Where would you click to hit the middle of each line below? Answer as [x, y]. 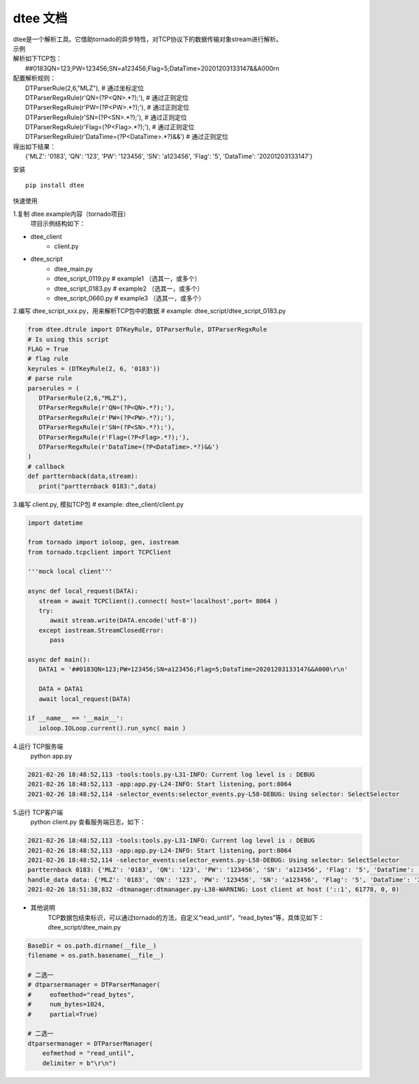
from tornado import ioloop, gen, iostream [103, 542]
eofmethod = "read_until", [89, 1053]
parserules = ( [53, 388]
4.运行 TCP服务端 [38, 746]
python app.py [51, 756]
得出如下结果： [34, 146]
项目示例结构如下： [58, 224]
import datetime [56, 523]
